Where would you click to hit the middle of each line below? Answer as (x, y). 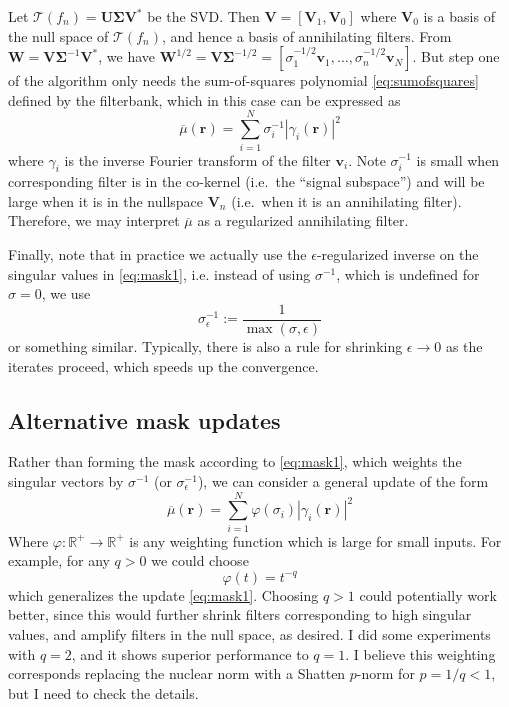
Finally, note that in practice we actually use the (157, 254)
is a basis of (459, 16)
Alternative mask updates (144, 419)
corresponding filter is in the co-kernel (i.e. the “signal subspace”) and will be (246, 181)
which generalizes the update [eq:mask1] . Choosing (163, 594)
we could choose (200, 560)
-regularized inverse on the (397, 254)
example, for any (59, 560)
